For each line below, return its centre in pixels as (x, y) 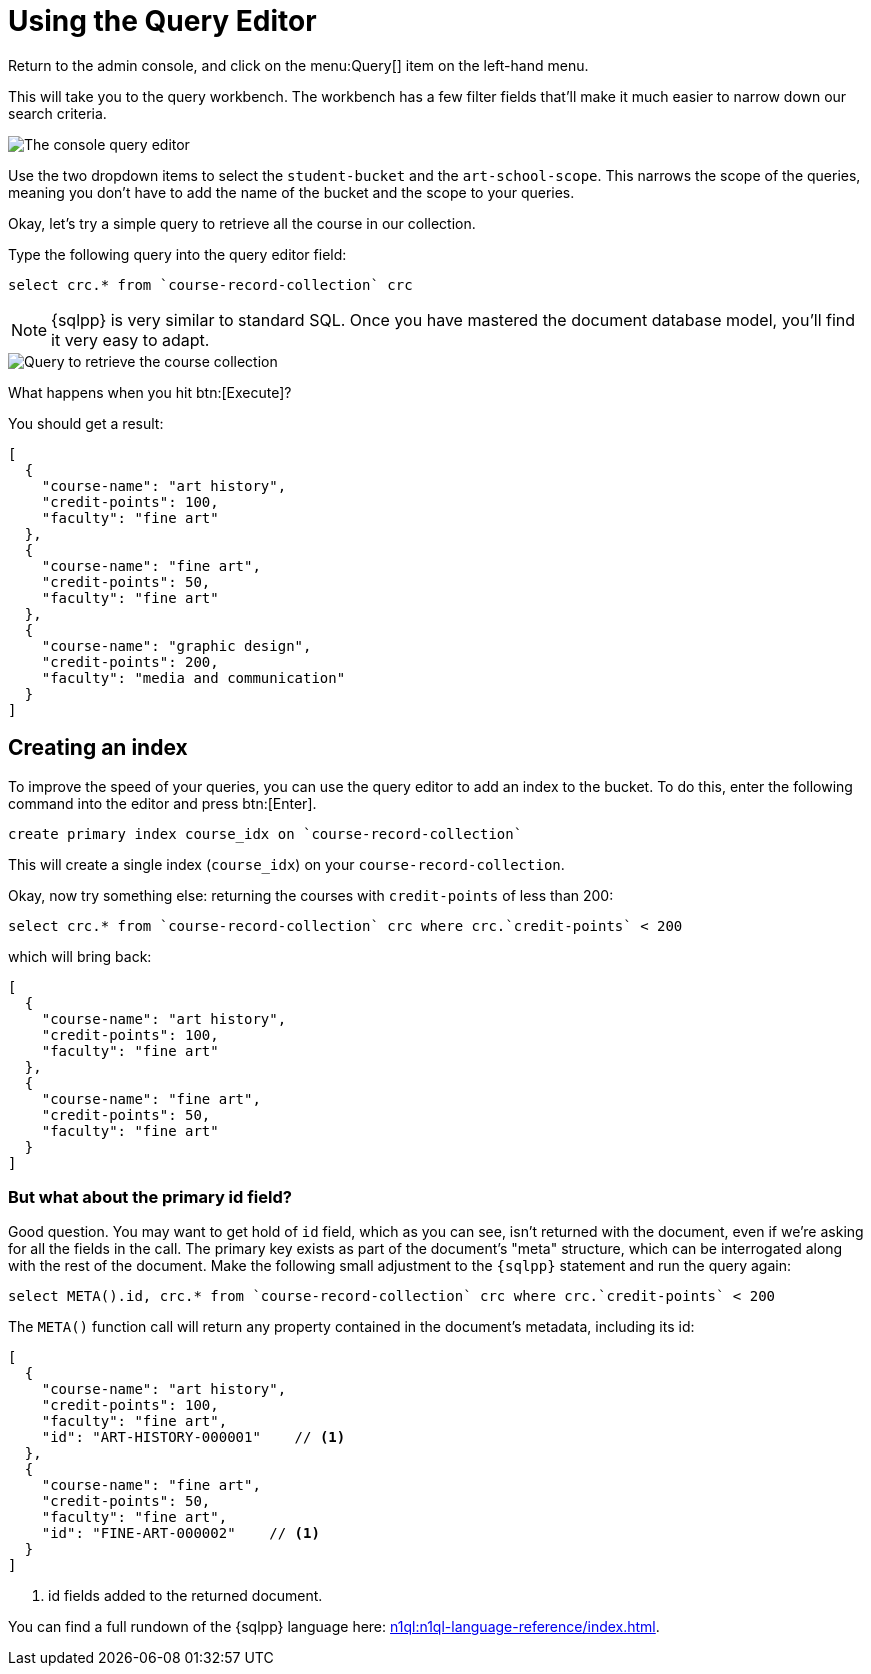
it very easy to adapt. (130, 339)
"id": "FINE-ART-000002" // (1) (180, 1533)
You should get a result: (86, 423)
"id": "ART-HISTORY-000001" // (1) (193, 1437)
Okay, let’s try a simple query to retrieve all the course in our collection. (242, 223)
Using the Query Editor (162, 21)
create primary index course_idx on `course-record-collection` (265, 833)
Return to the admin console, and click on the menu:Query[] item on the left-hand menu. (298, 65)
